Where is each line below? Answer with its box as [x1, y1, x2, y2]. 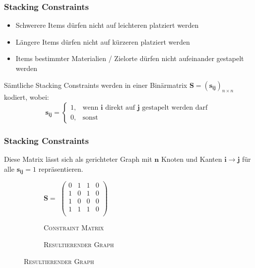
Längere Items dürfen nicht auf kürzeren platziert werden [15, 36, 190, 47]
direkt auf [105, 104, 135, 112]
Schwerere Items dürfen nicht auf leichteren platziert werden [15, 20, 199, 30]
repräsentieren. [38, 163, 83, 174]
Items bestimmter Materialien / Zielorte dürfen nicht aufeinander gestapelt [15, 53, 244, 64]
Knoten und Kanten [161, 154, 222, 164]
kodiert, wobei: [4, 92, 49, 102]
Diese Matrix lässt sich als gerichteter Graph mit [4, 154, 152, 164]
